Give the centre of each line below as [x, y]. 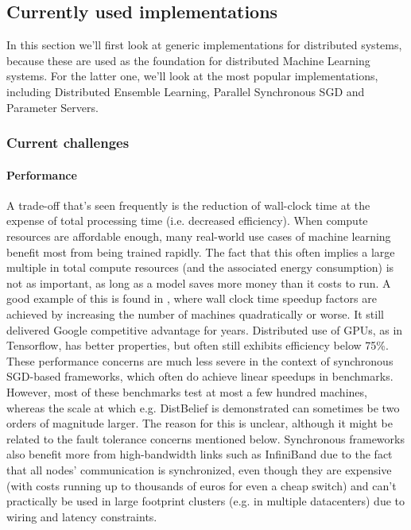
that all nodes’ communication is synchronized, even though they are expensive [199, 469]
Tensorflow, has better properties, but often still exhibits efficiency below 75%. [198, 345]
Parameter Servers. [52, 107]
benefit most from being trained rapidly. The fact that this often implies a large [201, 251]
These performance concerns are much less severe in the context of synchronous [200, 360]
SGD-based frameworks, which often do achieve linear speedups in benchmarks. [200, 376]
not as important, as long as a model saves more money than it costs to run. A [199, 282]
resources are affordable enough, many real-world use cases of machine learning [199, 236]
